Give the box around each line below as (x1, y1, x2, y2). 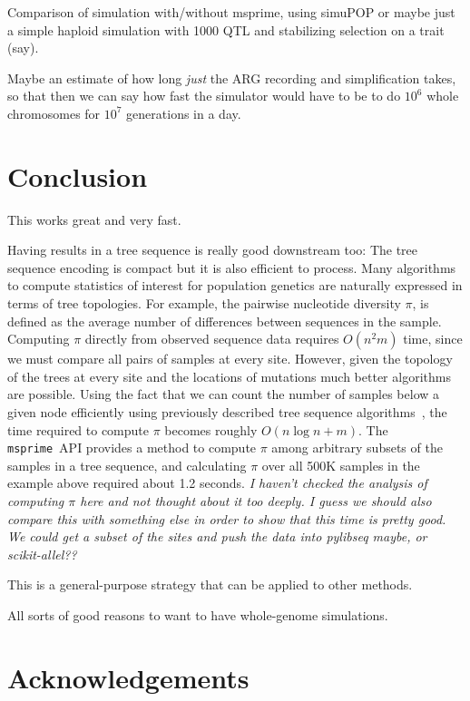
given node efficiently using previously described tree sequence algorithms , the (7, 403, 447, 422)
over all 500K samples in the (261, 455, 420, 474)
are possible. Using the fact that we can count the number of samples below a (7, 385, 440, 404)
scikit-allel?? (7, 544, 77, 563)
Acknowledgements (7, 658, 250, 696)
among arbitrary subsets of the (271, 438, 443, 457)
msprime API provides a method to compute (7, 438, 257, 457)
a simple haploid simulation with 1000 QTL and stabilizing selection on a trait (7, 20, 445, 39)
